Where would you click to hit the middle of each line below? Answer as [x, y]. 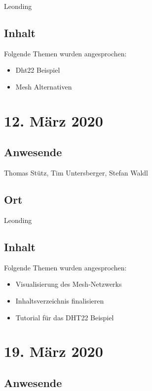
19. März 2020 [54, 351]
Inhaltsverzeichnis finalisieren [60, 300]
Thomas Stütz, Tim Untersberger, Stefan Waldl [76, 173]
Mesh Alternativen [44, 86]
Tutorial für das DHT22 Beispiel [65, 317]
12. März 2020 [54, 120]
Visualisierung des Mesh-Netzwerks [69, 284]
